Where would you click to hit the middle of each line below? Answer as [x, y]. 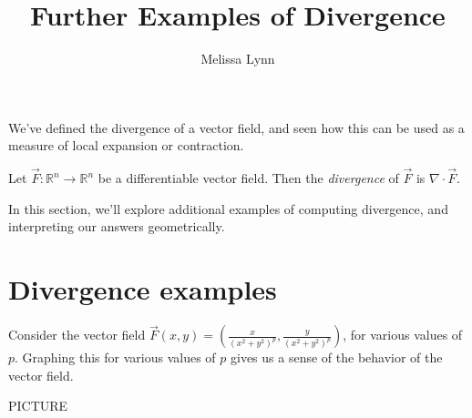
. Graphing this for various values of [115, 357]
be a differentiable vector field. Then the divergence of [248, 178]
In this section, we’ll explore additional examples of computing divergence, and [228, 208]
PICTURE [38, 406]
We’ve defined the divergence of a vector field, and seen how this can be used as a [236, 127]
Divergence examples [143, 289]
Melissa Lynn [238, 59]
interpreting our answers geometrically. [117, 226]
